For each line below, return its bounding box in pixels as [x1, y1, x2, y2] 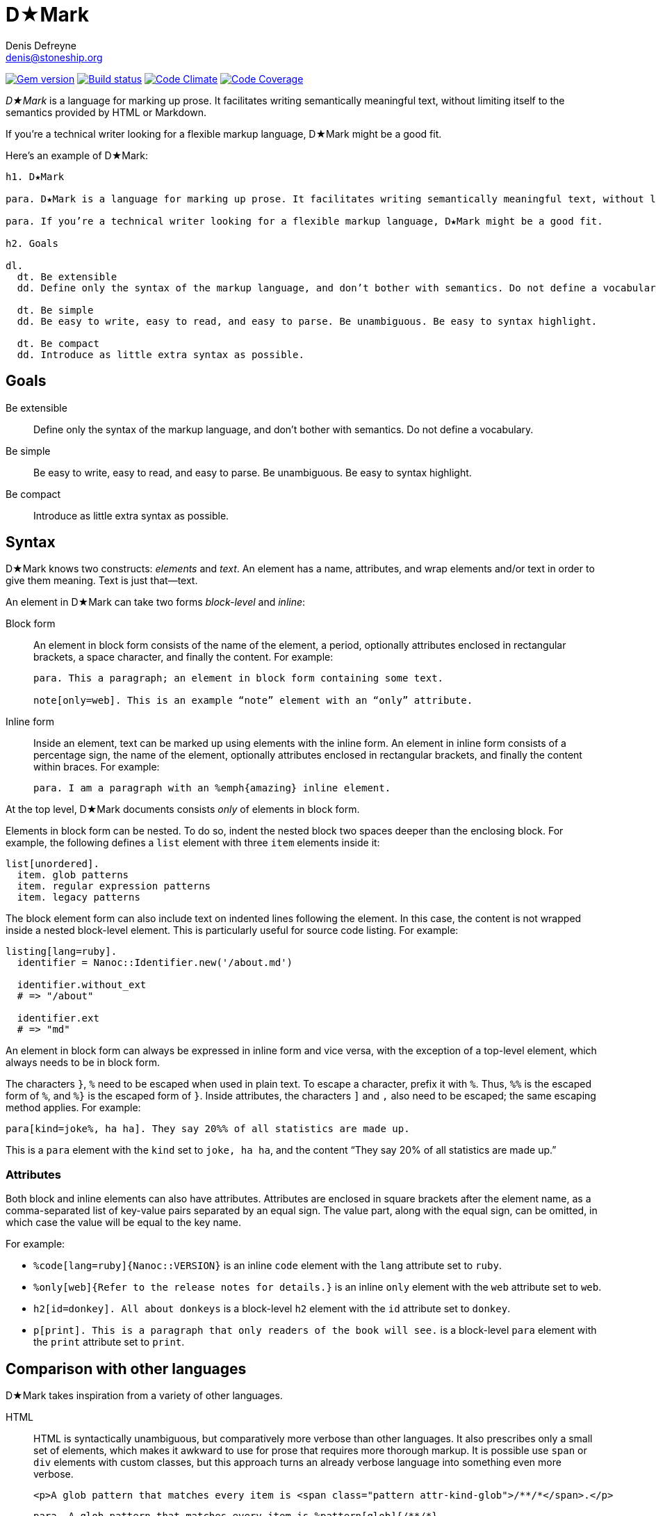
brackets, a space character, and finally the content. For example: [33, 651, 334, 663]
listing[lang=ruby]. [6, 946, 117, 958]
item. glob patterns [17, 869, 129, 881]
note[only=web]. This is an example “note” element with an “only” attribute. [33, 695, 473, 707]
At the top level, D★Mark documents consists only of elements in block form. [6, 803, 360, 816]
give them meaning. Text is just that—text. [6, 574, 198, 587]
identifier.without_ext [17, 979, 147, 991]
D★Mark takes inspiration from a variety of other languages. [6, 1389, 283, 1402]
